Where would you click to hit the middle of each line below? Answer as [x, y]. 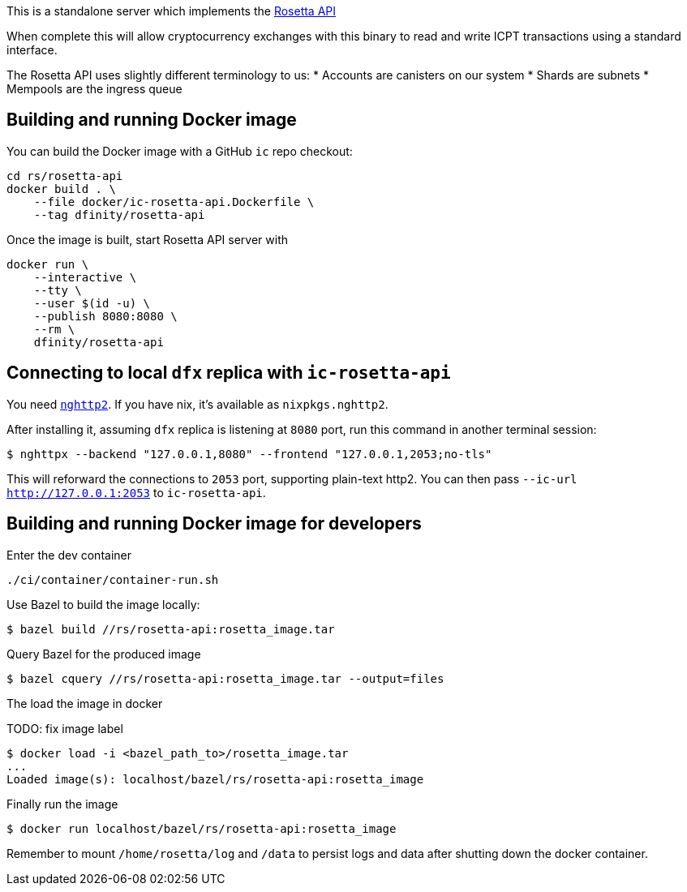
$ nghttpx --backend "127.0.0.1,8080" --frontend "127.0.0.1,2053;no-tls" [249, 454]
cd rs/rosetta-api [65, 176]
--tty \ [58, 290]
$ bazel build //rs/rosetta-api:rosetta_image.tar [171, 629]
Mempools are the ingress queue [94, 89]
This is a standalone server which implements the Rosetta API [172, 11]
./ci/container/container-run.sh [113, 579]
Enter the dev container [69, 555]
